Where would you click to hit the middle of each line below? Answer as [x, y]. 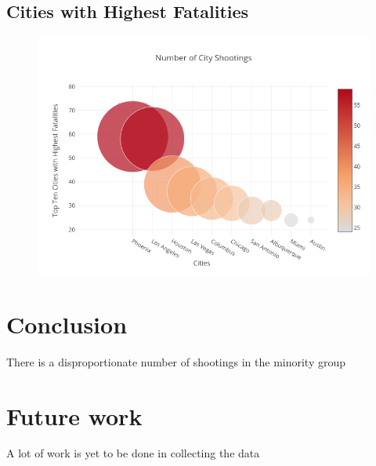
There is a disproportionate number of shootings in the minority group [176, 361]
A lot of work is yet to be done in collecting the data [133, 453]
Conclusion [67, 324]
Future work [74, 415]
